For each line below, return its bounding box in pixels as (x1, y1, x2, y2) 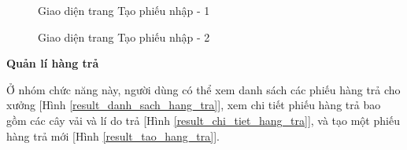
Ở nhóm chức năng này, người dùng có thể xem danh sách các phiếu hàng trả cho (6, 81, 401, 97)
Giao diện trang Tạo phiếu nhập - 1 (38, 2, 210, 18)
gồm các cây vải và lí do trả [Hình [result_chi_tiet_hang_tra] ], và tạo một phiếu (6, 112, 400, 128)
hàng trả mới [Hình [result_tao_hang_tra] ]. (6, 127, 220, 144)
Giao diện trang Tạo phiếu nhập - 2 (38, 28, 210, 45)
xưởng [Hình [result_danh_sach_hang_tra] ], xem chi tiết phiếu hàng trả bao (6, 97, 381, 113)
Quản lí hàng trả (6, 55, 99, 71)
